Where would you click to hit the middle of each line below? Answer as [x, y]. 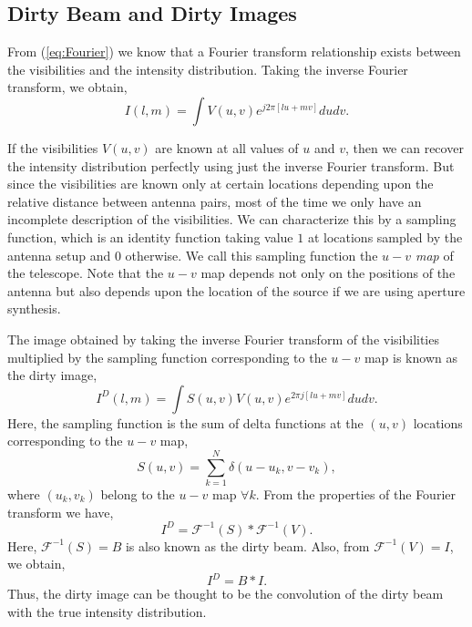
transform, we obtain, [67, 87]
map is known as [410, 357]
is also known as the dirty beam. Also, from [247, 545]
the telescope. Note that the [86, 273]
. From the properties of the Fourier [355, 494]
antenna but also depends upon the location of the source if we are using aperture [236, 290]
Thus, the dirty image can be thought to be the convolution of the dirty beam [226, 594]
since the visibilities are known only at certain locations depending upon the [221, 184]
